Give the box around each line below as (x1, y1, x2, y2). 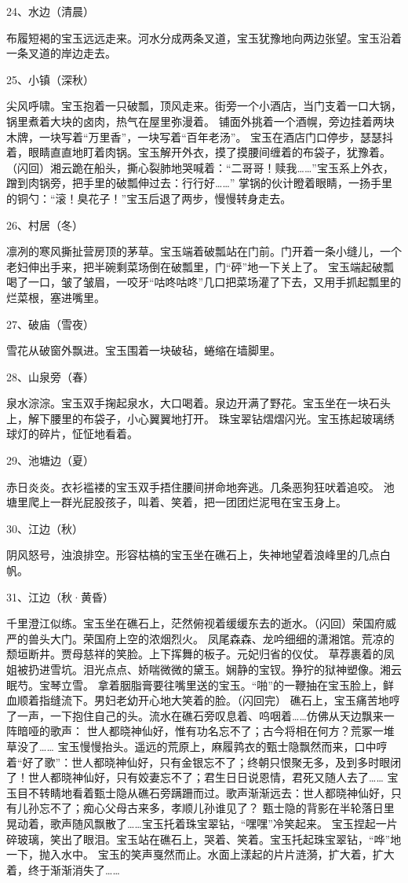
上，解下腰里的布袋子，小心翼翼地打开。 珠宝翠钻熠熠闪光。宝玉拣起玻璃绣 (6, 410, 395, 426)
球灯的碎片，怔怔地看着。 (6, 425, 138, 442)
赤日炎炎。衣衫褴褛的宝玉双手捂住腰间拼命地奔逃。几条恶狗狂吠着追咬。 (6, 478, 380, 495)
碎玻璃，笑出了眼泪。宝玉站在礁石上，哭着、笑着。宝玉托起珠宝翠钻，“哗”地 (6, 830, 402, 847)
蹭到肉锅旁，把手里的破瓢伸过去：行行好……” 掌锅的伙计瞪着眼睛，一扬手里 (6, 175, 393, 191)
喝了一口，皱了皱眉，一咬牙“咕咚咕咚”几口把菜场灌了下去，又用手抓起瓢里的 (6, 274, 402, 290)
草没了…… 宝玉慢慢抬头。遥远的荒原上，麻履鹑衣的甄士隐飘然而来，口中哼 (6, 738, 388, 754)
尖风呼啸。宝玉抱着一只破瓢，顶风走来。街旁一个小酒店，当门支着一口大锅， (6, 97, 402, 114)
